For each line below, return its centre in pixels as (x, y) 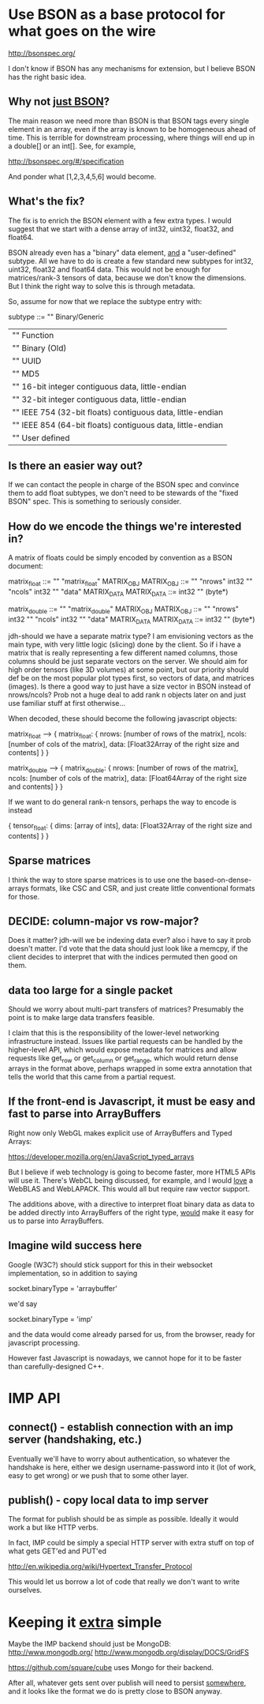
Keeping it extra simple (85, 1622)
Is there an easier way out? (76, 465)
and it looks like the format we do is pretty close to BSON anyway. (115, 1691)
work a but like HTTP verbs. (53, 1528)
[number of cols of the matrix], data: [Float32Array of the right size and (124, 745)
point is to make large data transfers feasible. (82, 1018)
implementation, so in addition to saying (73, 1273)
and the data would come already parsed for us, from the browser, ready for (132, 1334)
